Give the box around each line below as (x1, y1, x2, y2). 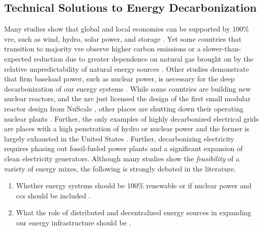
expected (4, 53, 32, 64)
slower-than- (203, 43, 241, 54)
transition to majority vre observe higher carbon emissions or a (4, 43, 201, 54)
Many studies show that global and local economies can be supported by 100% (4, 23, 249, 34)
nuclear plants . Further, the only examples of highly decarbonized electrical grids (4, 113, 259, 124)
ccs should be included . (16, 190, 91, 200)
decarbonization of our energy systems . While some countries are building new (4, 83, 251, 94)
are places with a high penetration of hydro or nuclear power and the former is (4, 123, 250, 134)
